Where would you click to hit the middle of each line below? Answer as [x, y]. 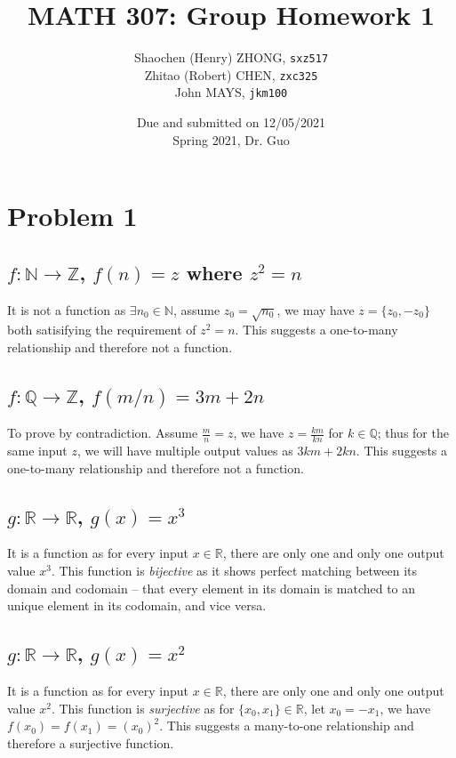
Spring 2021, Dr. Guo [231, 139]
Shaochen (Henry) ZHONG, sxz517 [231, 57]
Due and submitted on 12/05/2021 [231, 122]
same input [37, 451]
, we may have [316, 309]
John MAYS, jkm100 [231, 92]
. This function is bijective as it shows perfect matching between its [234, 570]
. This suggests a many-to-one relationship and [287, 726]
